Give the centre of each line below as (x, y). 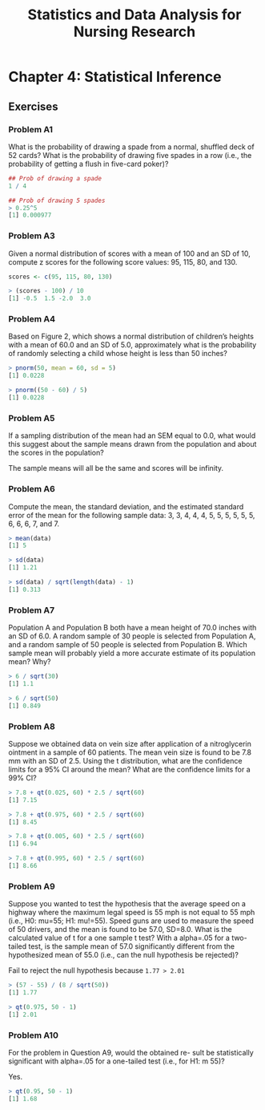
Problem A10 (33, 1035)
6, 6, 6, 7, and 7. (34, 524)
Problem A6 (32, 489)
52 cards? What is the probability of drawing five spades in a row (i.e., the (130, 155)
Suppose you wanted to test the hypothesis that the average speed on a (127, 904)
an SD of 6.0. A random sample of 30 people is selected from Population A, (132, 636)
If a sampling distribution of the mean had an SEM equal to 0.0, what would (132, 435)
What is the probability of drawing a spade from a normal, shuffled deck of (131, 147)
